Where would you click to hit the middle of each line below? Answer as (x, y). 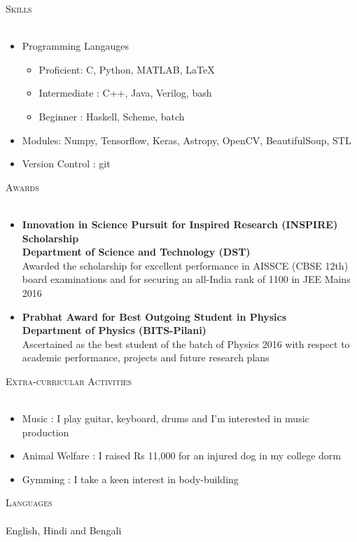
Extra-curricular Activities (69, 381)
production (45, 432)
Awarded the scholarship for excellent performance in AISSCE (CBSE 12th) (185, 265)
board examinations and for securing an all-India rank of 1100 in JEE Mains (186, 279)
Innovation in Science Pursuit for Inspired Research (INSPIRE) (180, 224)
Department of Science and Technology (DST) (136, 252)
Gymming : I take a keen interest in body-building (130, 479)
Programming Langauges (76, 46)
